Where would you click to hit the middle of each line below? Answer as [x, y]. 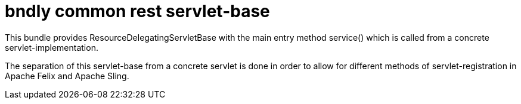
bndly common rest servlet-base [137, 11]
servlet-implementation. [52, 47]
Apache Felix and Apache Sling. [67, 76]
